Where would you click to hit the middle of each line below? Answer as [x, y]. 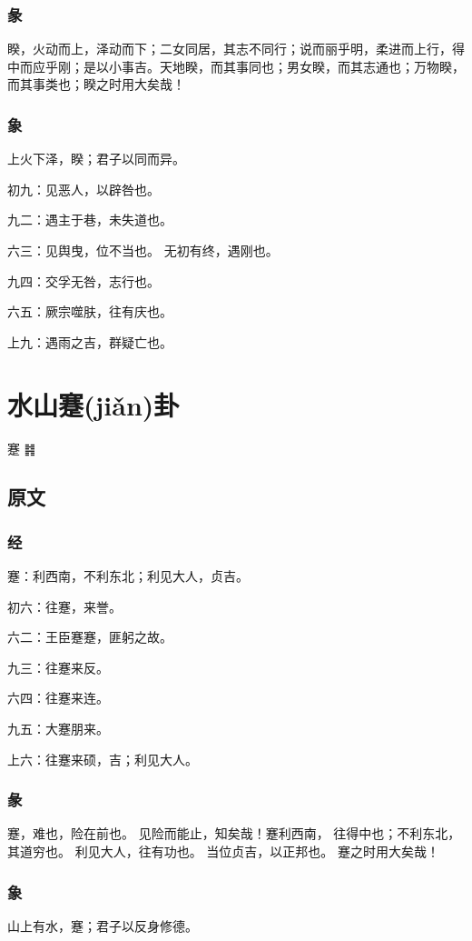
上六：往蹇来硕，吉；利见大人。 [103, 759]
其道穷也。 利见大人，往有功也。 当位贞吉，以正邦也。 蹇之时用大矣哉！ [223, 851]
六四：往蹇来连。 [58, 698]
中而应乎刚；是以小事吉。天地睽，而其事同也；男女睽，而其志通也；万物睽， [236, 66]
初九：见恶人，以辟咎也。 [84, 189]
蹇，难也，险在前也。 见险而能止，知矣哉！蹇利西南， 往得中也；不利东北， [234, 833]
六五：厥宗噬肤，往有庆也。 [90, 311]
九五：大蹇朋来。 [58, 729]
